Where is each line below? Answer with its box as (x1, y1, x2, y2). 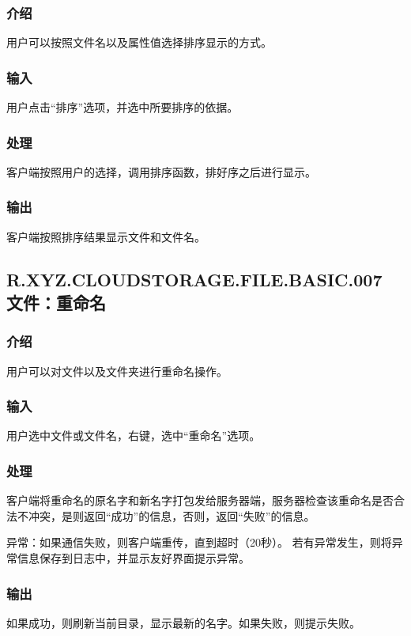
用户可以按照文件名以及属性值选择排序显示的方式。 (6, 34, 272, 51)
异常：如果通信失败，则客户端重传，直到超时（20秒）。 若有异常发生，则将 (6, 534, 392, 551)
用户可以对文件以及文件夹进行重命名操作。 (6, 362, 228, 379)
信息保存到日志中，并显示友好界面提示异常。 (17, 550, 250, 566)
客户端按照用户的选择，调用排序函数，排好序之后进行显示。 (6, 163, 316, 180)
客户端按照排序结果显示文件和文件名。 (6, 228, 205, 244)
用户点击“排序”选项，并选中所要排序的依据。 (6, 99, 239, 115)
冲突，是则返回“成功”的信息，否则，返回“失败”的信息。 (28, 507, 315, 524)
